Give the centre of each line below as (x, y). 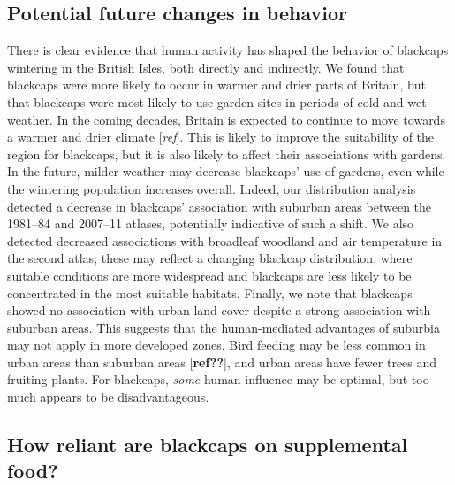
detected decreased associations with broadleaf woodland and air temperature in (225, 240)
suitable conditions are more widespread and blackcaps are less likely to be (209, 275)
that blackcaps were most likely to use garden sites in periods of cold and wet (217, 101)
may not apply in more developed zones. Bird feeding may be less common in (216, 345)
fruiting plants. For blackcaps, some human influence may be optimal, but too (218, 379)
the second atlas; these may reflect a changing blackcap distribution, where (210, 258)
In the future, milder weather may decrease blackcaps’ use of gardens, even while (226, 171)
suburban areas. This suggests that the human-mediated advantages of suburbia (224, 327)
